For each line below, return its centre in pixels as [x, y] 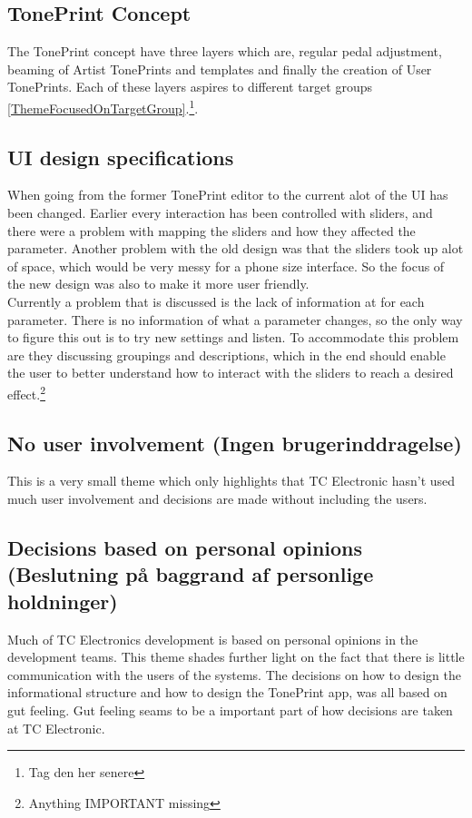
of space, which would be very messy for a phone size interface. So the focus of [226, 266]
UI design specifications [121, 157]
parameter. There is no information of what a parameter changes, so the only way [235, 319]
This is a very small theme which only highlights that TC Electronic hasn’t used [231, 481]
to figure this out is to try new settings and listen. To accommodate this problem [233, 337]
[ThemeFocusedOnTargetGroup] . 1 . [103, 106]
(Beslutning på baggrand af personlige [191, 574]
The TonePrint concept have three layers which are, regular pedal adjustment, [225, 51]
